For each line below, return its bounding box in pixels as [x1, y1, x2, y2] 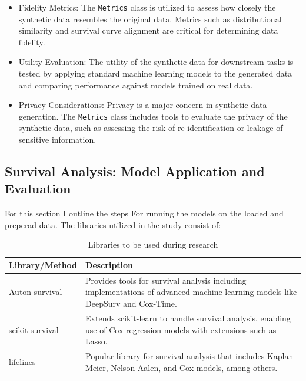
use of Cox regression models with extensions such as [85, 323, 277, 336]
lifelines [9, 355, 36, 367]
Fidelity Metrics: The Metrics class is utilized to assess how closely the [18, 1, 276, 13]
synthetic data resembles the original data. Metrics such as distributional [18, 12, 282, 25]
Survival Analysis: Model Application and [5, 162, 265, 180]
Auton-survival [9, 285, 62, 298]
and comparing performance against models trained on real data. [18, 78, 253, 91]
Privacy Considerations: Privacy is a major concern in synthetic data [18, 98, 267, 111]
